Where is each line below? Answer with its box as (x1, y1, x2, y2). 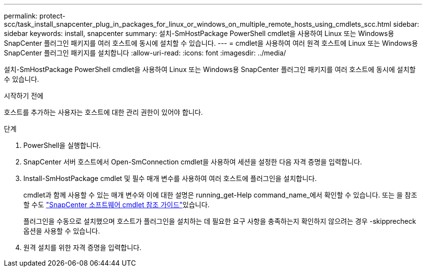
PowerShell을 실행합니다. (23, 141, 101, 149)
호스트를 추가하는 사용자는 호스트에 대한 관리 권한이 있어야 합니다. (4, 108, 203, 116)
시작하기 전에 (4, 91, 44, 100)
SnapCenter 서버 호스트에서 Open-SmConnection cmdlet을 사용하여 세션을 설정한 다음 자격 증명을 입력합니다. (23, 158, 362, 166)
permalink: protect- (4, 12, 66, 20)
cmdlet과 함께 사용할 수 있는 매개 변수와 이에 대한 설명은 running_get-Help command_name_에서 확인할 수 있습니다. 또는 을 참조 (23, 191, 417, 199)
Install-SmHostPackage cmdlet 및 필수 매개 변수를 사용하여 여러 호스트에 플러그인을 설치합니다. (23, 174, 317, 182)
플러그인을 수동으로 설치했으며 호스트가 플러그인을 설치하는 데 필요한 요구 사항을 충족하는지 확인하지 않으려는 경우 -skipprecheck (23, 217, 416, 225)
